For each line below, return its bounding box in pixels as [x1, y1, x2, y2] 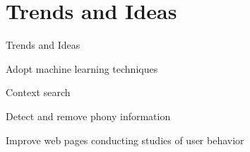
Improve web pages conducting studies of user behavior [6, 132, 244, 147]
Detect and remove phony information [6, 108, 171, 123]
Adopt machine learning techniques [6, 61, 158, 76]
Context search [6, 85, 71, 100]
